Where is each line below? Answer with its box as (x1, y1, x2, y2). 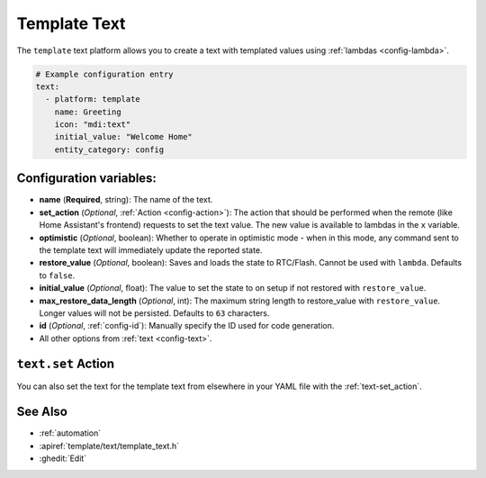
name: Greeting (54, 106, 121, 117)
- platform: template (45, 95, 141, 104)
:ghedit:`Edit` (39, 453, 87, 464)
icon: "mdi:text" (54, 120, 131, 130)
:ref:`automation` (39, 428, 102, 438)
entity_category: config (54, 144, 165, 155)
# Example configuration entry (35, 68, 175, 79)
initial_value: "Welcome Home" (54, 131, 193, 142)
